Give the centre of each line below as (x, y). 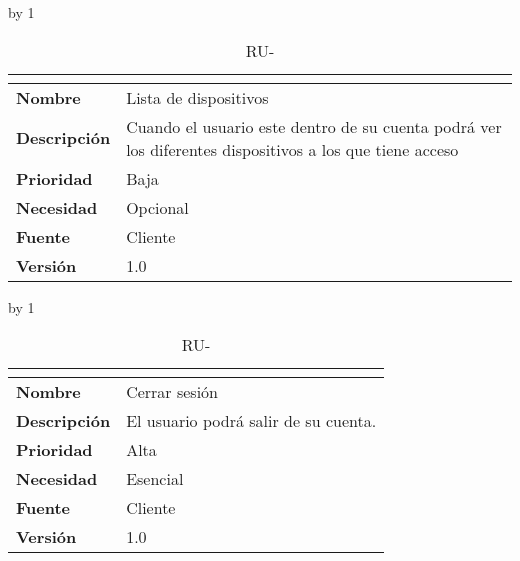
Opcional (157, 207)
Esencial (155, 479)
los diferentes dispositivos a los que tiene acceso (292, 149)
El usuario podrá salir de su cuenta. (251, 421)
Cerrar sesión (172, 392)
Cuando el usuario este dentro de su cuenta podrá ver (314, 126)
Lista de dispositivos (197, 97)
